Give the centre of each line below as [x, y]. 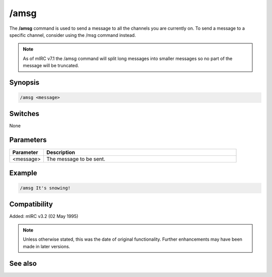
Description [61, 152]
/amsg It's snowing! [45, 188]
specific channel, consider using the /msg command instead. [73, 35]
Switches [24, 114]
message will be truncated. [51, 66]
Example [23, 173]
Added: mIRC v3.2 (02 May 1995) [44, 216]
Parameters [28, 140]
